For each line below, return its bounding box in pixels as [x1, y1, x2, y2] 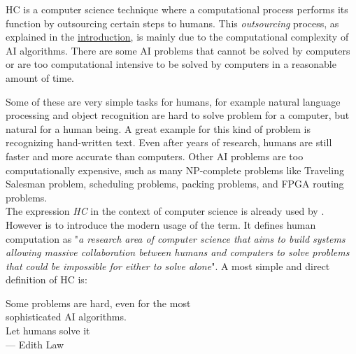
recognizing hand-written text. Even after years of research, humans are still [6, 135, 332, 150]
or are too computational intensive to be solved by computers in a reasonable [6, 57, 336, 71]
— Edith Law [6, 337, 64, 351]
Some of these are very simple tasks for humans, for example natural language [6, 94, 341, 108]
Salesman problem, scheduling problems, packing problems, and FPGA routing [6, 176, 344, 191]
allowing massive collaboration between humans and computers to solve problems [6, 245, 350, 260]
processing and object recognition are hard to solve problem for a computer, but [6, 108, 350, 122]
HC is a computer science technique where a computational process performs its [6, 2, 348, 16]
